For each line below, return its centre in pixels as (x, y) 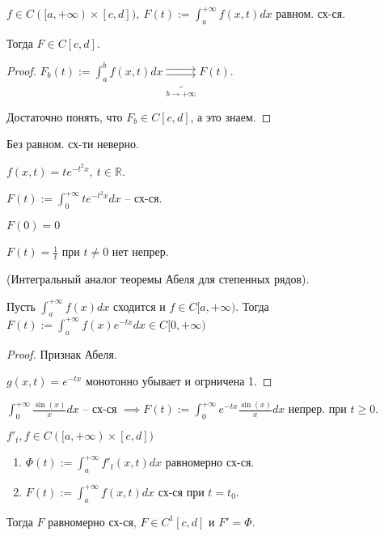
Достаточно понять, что (65, 116)
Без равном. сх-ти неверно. (73, 144)
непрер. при (317, 408)
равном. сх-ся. (311, 13)
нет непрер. (140, 251)
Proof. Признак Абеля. (62, 353)
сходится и (139, 306)
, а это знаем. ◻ (231, 116)
